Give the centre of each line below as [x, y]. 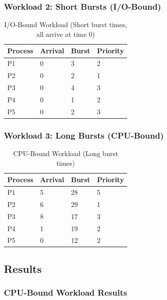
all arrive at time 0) [66, 34]
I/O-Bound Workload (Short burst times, [66, 24]
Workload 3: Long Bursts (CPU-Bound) [84, 135]
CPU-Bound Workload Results [66, 292]
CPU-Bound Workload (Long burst [66, 153]
